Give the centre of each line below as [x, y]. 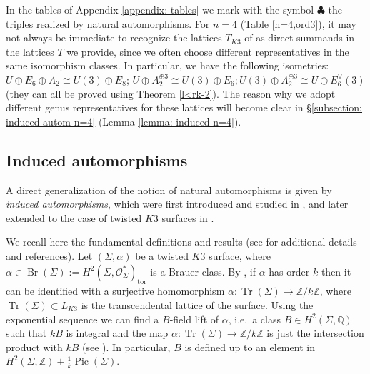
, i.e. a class [254, 319]
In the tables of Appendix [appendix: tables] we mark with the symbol [160, 9]
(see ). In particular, [126, 347]
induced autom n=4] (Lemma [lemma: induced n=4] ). [124, 121]
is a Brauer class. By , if [203, 271]
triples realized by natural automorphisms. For [108, 23]
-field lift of [194, 319]
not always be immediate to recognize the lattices [114, 37]
